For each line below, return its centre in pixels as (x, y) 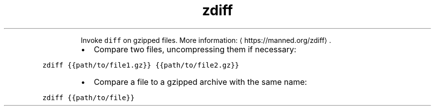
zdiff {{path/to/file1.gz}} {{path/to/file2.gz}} (141, 65)
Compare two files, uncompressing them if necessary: (195, 49)
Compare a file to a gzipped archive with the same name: (200, 82)
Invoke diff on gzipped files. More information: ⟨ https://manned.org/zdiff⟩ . (206, 40)
